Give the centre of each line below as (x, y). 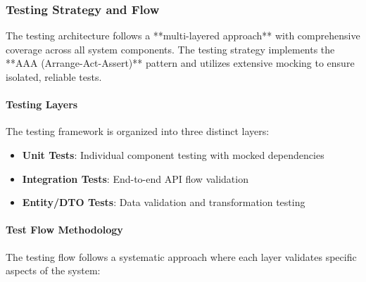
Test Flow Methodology (64, 230)
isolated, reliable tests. (54, 77)
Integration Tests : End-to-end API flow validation (135, 178)
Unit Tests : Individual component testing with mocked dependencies (173, 154)
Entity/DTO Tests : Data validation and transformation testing (164, 202)
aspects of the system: (53, 270)
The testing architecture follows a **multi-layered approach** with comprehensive (183, 36)
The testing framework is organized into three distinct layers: (138, 131)
